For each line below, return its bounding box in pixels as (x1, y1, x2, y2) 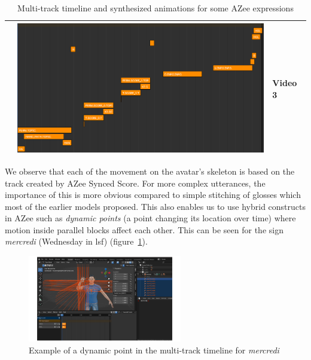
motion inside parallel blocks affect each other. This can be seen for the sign (5, 223, 283, 236)
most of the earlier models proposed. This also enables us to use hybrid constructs (5, 200, 306, 212)
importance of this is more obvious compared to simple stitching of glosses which (5, 188, 301, 201)
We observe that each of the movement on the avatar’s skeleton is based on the (5, 164, 295, 177)
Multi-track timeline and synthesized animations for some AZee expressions (17, 2, 294, 14)
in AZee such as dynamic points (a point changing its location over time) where (5, 212, 296, 224)
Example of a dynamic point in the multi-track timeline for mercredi (29, 343, 279, 356)
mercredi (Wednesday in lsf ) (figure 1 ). (5, 235, 148, 248)
